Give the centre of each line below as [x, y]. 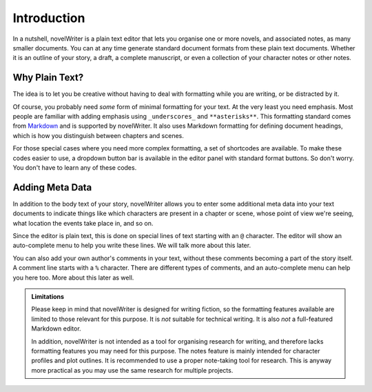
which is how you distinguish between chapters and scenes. [98, 135]
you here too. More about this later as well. [73, 277]
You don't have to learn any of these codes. [75, 167]
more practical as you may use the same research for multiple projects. [132, 370]
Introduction [49, 18]
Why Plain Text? [48, 78]
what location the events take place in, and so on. [83, 223]
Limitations [48, 296]
